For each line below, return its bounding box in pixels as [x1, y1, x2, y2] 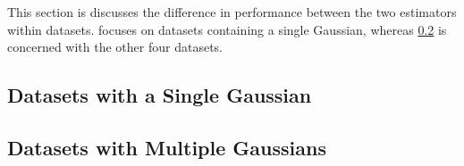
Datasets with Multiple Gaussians [7, 133, 326, 161]
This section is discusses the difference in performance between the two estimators [7, 3, 457, 21]
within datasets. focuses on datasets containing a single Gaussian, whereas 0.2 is [7, 20, 447, 38]
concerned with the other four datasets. [7, 37, 223, 56]
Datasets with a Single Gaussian [7, 81, 312, 109]
